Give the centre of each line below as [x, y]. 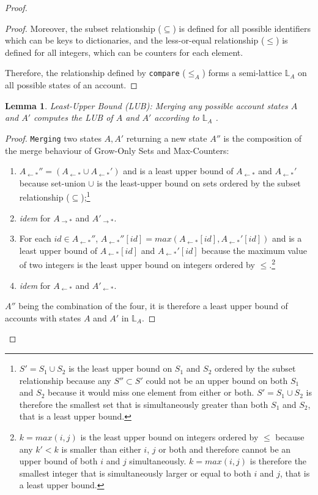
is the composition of [263, 138]
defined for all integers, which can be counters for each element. [124, 52]
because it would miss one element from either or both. [151, 392]
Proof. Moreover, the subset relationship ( [83, 28]
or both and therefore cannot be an [225, 449]
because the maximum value [254, 250]
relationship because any [65, 380]
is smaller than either [101, 449]
